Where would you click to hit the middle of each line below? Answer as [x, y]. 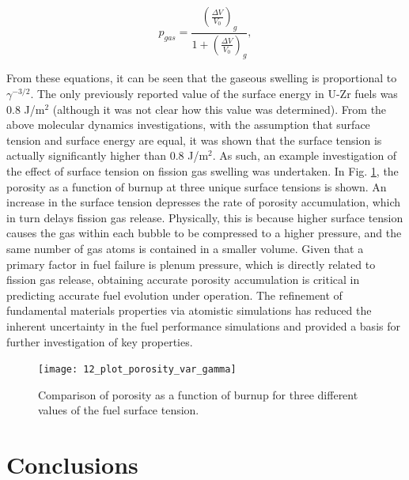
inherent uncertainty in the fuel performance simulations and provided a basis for [203, 325]
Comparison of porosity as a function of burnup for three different [198, 394]
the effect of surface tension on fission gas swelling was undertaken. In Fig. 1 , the [203, 171]
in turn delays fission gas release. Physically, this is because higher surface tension [205, 217]
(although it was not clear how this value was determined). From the [220, 109]
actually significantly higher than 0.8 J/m [108, 155]
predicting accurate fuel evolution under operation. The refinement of [174, 295]
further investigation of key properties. [100, 341]
